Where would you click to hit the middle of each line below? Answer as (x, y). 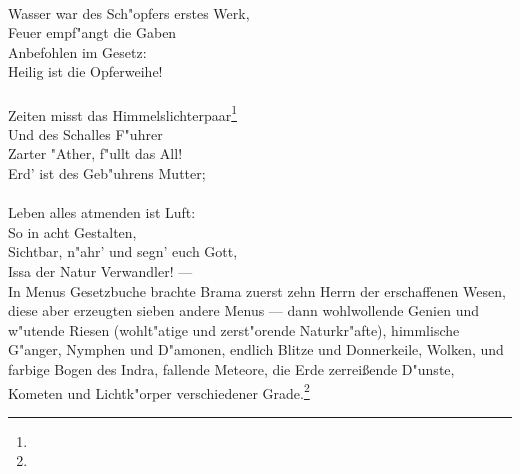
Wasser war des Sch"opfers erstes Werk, (129, 12)
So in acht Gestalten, (72, 231)
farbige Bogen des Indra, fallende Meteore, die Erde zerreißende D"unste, (231, 368)
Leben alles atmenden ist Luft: (102, 212)
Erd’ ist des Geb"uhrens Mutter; (107, 173)
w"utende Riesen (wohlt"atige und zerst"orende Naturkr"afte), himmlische (234, 329)
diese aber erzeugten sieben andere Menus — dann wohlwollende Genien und (244, 310)
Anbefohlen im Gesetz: (77, 51)
